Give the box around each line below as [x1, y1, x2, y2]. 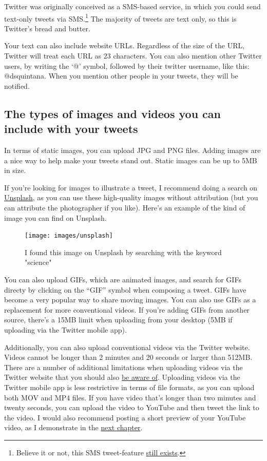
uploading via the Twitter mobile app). [4, 324, 127, 335]
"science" [25, 257, 52, 267]
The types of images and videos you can [4, 105, 221, 121]
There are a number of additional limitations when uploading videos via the [4, 361, 243, 372]
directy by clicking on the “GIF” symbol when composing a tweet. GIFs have [4, 284, 246, 295]
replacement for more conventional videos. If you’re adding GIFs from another [4, 304, 250, 315]
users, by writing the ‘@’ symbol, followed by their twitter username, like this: [4, 60, 250, 71]
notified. [4, 80, 30, 91]
